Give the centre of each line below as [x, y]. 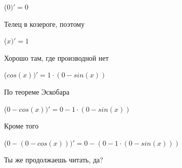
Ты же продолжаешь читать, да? [54, 160]
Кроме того [21, 126]
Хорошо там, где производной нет [56, 57]
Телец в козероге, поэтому [44, 24]
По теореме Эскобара [37, 91]
